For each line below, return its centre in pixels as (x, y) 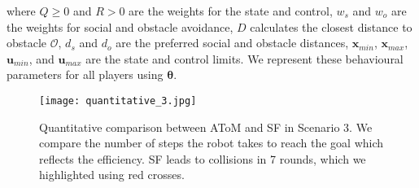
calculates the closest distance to (331, 26)
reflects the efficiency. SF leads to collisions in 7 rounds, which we (203, 158)
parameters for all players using (85, 74)
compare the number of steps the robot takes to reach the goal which (212, 143)
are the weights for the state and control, (231, 11)
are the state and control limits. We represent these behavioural (244, 58)
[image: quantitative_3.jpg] (118, 101)
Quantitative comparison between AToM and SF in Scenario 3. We (206, 127)
